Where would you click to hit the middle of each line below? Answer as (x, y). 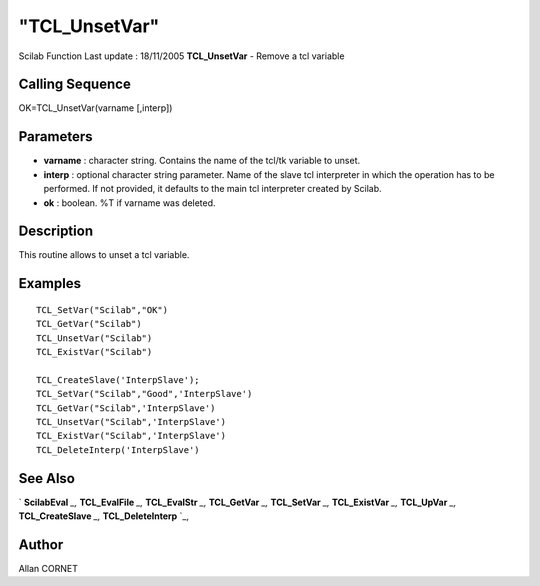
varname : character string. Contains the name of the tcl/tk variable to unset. (202, 161)
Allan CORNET (48, 568)
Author (41, 544)
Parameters (55, 136)
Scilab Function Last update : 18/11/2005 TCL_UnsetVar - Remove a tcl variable (181, 56)
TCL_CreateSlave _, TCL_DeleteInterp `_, (104, 516)
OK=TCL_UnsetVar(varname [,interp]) (95, 108)
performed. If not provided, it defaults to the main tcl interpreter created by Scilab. (212, 189)
